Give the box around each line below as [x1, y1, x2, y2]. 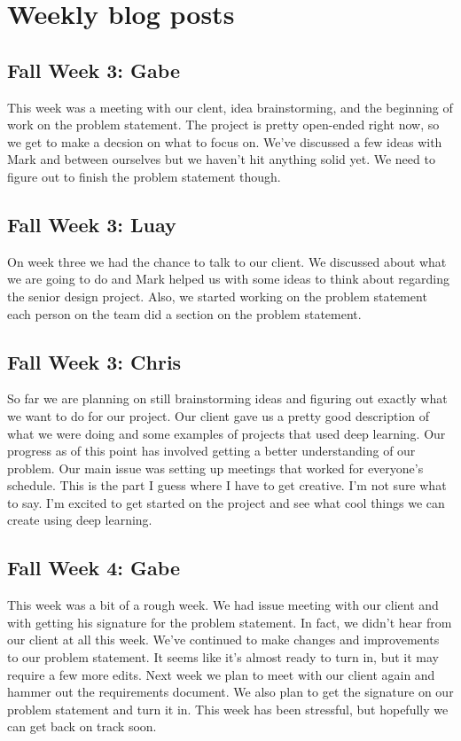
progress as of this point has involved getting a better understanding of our [7, 441, 416, 460]
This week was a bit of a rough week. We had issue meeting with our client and [7, 596, 439, 614]
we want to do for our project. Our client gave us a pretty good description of [7, 406, 429, 425]
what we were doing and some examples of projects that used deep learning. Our [7, 424, 446, 442]
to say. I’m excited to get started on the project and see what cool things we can [7, 493, 445, 511]
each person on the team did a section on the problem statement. [7, 304, 362, 323]
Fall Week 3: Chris [7, 347, 182, 375]
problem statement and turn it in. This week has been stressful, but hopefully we [7, 699, 449, 718]
